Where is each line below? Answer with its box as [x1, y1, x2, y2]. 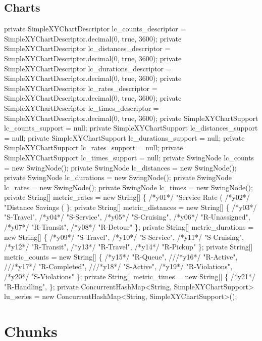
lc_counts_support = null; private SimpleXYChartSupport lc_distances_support [4, 122, 258, 133]
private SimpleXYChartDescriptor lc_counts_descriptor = [4, 23, 186, 34]
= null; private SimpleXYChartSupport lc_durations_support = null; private [4, 132, 245, 143]
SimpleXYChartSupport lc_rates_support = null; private [4, 142, 183, 153]
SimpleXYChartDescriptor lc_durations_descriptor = [4, 63, 172, 73]
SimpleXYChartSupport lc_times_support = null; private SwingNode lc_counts [4, 152, 254, 162]
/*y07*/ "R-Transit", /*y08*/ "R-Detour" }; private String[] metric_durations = [4, 222, 254, 232]
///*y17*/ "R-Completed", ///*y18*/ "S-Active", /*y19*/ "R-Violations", [4, 261, 232, 272]
